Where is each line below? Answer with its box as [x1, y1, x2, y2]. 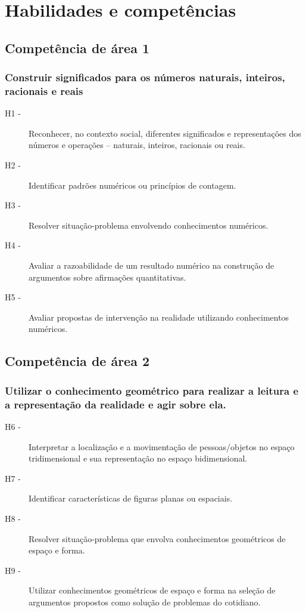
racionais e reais [5, 84, 83, 98]
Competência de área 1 [5, 38, 150, 57]
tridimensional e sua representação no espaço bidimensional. [29, 452, 248, 465]
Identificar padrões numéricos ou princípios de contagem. [29, 179, 236, 191]
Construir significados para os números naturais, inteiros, [5, 70, 285, 85]
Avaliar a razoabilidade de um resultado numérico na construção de [29, 259, 274, 272]
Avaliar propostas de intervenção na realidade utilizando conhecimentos [29, 310, 289, 323]
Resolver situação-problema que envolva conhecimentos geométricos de [29, 532, 286, 545]
